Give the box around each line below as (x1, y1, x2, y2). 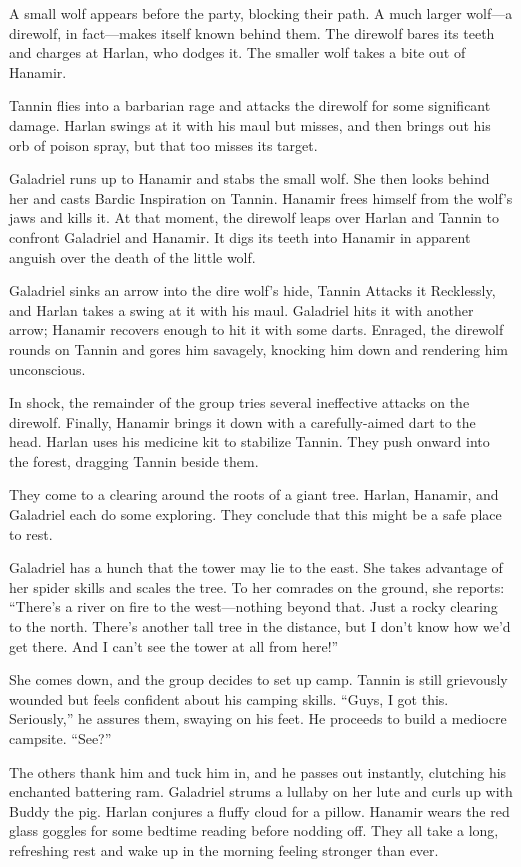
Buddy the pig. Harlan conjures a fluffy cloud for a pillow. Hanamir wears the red (9, 800, 510, 821)
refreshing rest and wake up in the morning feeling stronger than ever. (9, 839, 439, 860)
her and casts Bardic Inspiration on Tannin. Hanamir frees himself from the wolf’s (9, 187, 513, 208)
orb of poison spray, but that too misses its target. (9, 134, 318, 155)
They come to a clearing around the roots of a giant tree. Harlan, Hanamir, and (9, 484, 499, 505)
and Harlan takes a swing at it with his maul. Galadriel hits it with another (9, 299, 474, 320)
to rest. (9, 523, 53, 544)
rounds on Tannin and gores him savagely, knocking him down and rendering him (9, 338, 508, 359)
